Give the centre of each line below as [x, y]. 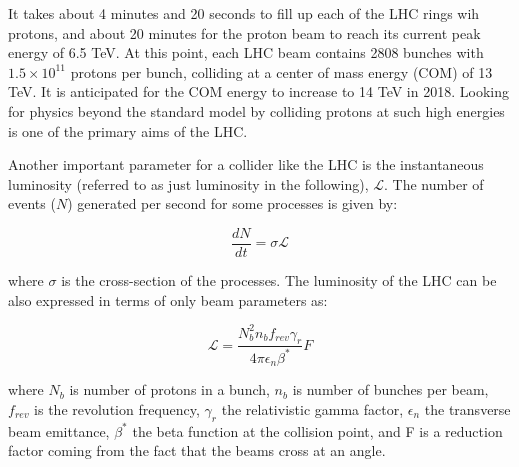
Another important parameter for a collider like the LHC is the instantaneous [246, 164]
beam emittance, [59, 430]
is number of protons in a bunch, [169, 389]
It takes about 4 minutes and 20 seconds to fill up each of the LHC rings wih [244, 13]
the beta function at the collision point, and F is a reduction [317, 430]
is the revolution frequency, [117, 408]
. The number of [434, 183]
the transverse [467, 408]
